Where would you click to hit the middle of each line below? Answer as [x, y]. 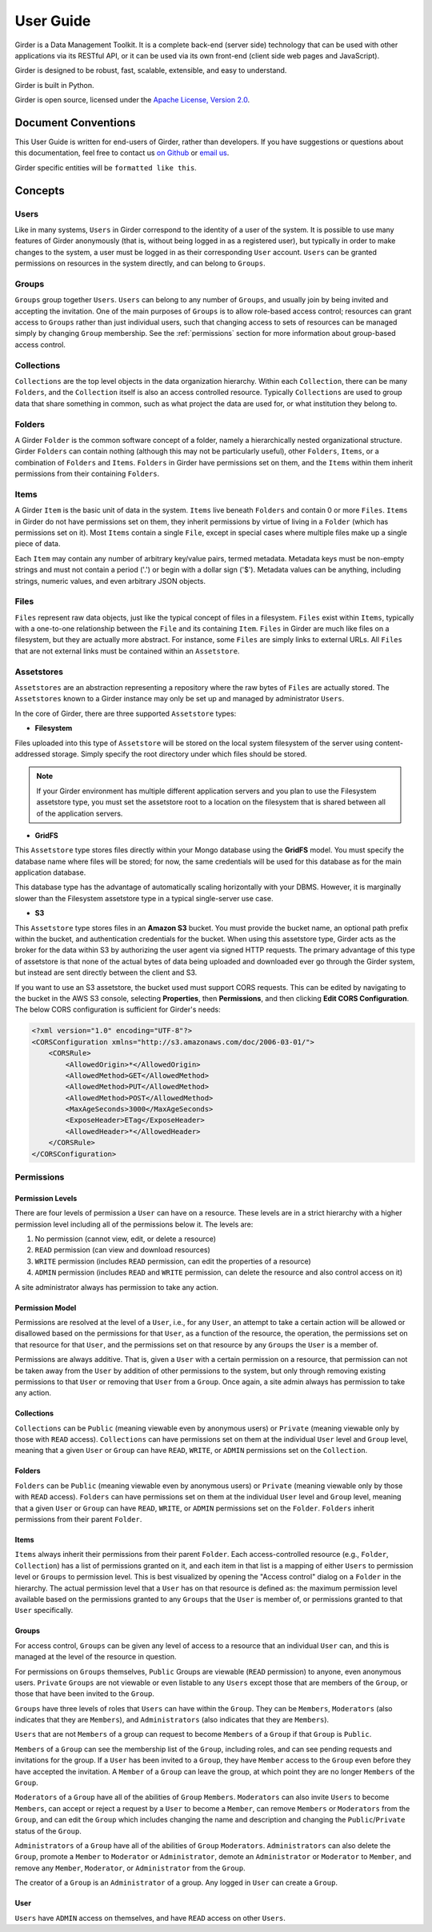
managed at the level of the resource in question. [96, 1657]
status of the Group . [48, 1830]
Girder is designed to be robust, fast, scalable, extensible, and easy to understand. [151, 70]
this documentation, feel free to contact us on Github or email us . [122, 153]
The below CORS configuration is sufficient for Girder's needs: [118, 1010]
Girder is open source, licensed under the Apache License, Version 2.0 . [132, 100]
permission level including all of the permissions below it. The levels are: [134, 1224]
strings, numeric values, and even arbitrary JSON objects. [110, 581]
